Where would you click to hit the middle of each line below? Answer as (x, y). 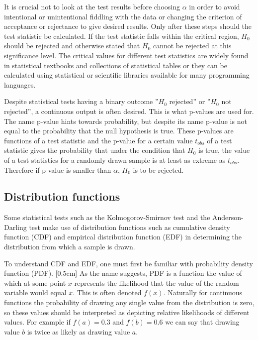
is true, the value (224, 150)
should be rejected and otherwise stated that (72, 46)
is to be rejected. (158, 170)
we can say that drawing (202, 322)
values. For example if (37, 322)
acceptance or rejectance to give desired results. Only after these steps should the (128, 26)
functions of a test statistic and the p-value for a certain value (98, 140)
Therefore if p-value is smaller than (58, 170)
